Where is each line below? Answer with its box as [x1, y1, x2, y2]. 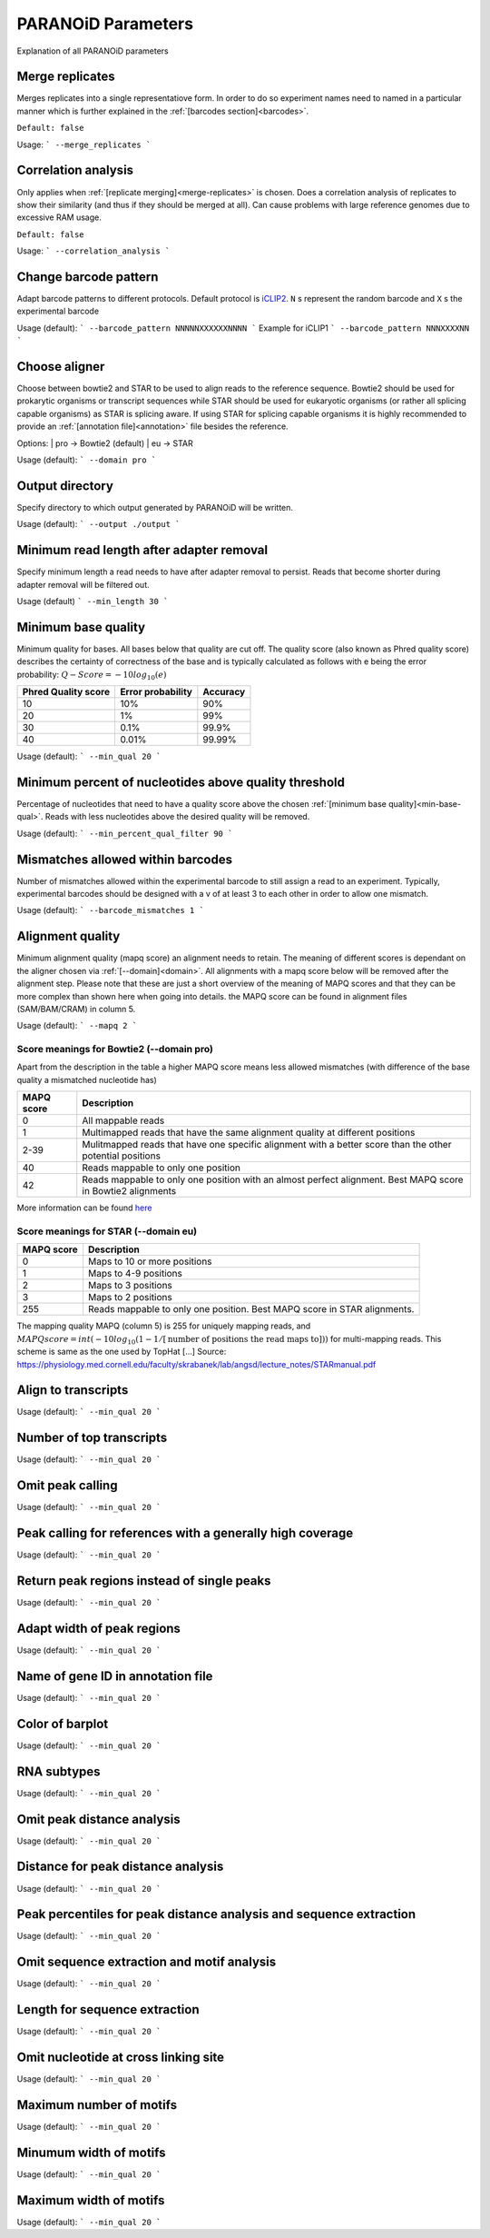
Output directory [16, 478, 113, 493]
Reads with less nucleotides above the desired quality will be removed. [44, 811, 310, 822]
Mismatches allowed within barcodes [16, 851, 233, 867]
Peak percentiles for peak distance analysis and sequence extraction [16, 1906, 416, 1922]
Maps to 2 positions [87, 1291, 172, 1304]
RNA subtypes [16, 1764, 101, 1779]
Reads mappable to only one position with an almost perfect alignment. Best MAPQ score [82, 1173, 464, 1186]
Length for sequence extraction [16, 2002, 200, 2017]
